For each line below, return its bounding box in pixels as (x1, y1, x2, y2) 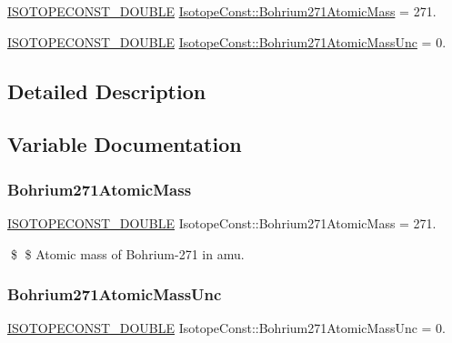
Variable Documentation (7, 130, 242, 158)
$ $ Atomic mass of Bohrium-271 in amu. (10, 244, 245, 263)
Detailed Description (7, 76, 206, 105)
